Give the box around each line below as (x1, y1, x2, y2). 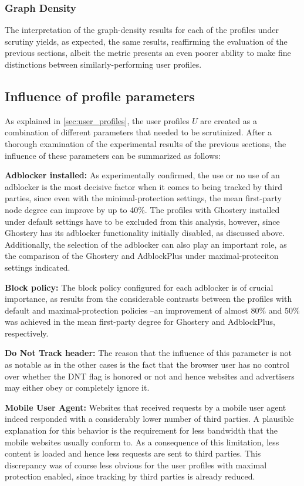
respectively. (5, 327, 49, 339)
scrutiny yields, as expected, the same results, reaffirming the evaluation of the (5, 35, 288, 47)
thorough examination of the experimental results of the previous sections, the (5, 137, 286, 149)
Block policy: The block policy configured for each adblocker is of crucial (5, 281, 273, 293)
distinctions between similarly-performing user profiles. (5, 58, 202, 70)
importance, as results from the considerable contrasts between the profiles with (5, 292, 292, 305)
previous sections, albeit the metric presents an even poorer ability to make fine (5, 46, 291, 59)
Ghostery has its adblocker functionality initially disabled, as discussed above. (5, 227, 285, 239)
